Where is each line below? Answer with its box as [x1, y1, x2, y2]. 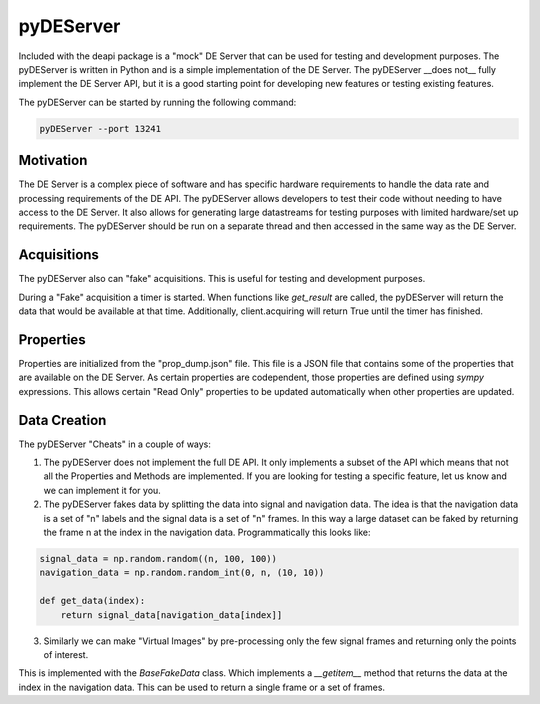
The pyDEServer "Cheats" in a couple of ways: [18, 438, 212, 450]
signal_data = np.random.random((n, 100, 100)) [39, 553, 277, 564]
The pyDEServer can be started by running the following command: [18, 96, 297, 108]
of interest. [43, 648, 89, 660]
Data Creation [18, 411, 107, 429]
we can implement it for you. [43, 484, 162, 496]
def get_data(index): [39, 595, 146, 607]
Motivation [18, 152, 88, 169]
